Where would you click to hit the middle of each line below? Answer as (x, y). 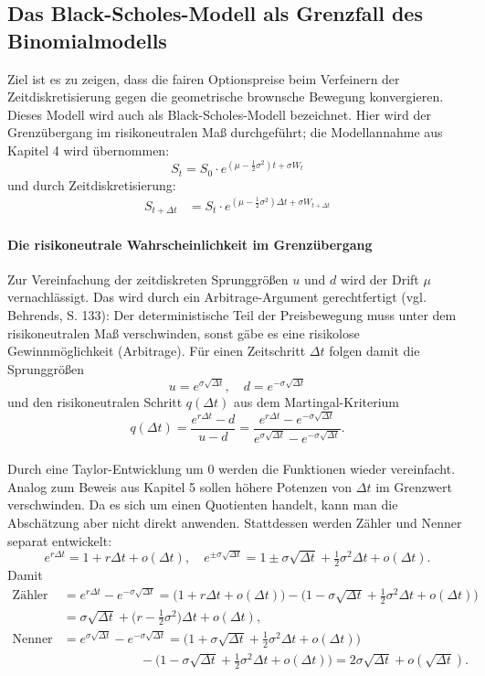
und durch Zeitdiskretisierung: (92, 184)
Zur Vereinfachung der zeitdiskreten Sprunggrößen (148, 279)
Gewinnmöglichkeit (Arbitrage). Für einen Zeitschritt (157, 351)
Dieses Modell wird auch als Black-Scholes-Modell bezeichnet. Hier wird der (219, 114)
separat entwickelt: (60, 540)
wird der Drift (380, 279)
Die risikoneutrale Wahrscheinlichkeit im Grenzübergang (190, 244)
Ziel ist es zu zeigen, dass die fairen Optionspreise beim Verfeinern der (204, 78)
